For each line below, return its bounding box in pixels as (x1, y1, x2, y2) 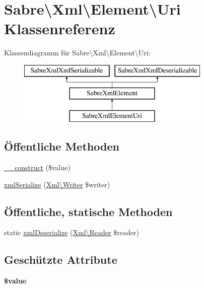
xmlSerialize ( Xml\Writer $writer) (4, 179, 110, 189)
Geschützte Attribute (4, 252, 117, 267)
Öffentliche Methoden (4, 138, 119, 154)
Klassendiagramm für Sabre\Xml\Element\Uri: (4, 47, 151, 58)
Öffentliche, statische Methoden (4, 203, 173, 219)
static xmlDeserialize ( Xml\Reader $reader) (4, 227, 139, 238)
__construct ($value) (4, 162, 71, 173)
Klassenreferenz (4, 18, 115, 39)
